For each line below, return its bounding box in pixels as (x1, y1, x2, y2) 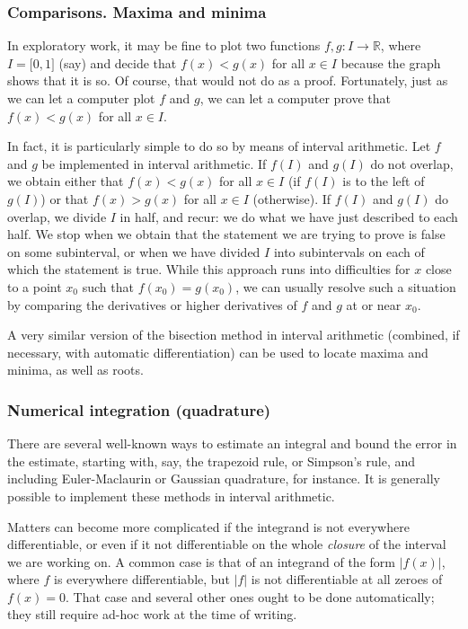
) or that (40, 189, 89, 208)
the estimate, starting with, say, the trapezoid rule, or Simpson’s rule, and (7, 451, 416, 470)
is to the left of (342, 172, 425, 190)
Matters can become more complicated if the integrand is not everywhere (7, 517, 410, 536)
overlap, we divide (7, 207, 107, 226)
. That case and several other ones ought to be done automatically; (66, 587, 435, 606)
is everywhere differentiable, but (54, 570, 230, 589)
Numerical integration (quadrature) (7, 398, 271, 421)
